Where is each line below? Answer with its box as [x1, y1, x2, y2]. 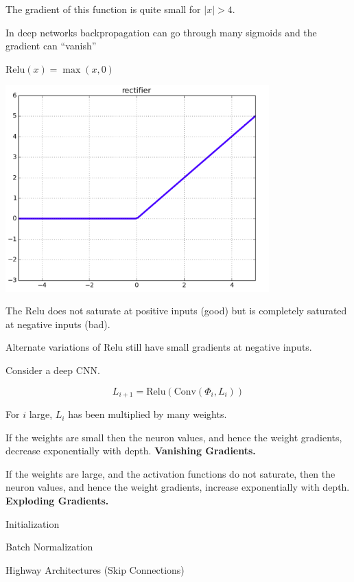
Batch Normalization [5, 539, 93, 554]
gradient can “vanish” [5, 38, 97, 53]
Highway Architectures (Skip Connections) [5, 562, 185, 577]
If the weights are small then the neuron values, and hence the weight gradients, [5, 430, 342, 444]
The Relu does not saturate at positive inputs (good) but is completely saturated [5, 303, 347, 318]
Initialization [5, 516, 60, 531]
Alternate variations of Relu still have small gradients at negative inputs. [5, 340, 312, 354]
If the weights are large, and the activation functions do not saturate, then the [5, 466, 335, 480]
